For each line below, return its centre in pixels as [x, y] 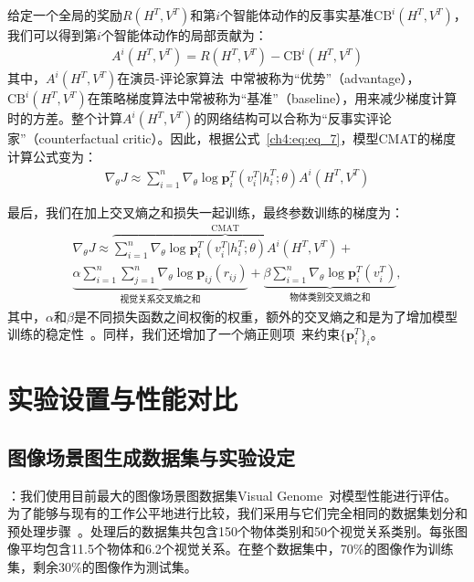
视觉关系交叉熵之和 [160, 300]
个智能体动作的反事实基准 [297, 15]
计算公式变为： [52, 156]
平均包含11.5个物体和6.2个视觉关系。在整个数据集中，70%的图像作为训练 [237, 549]
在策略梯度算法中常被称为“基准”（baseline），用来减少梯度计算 [272, 98]
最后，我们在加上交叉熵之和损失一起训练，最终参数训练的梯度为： [205, 212]
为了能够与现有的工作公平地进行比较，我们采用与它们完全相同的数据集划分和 [237, 513]
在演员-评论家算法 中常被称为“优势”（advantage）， [269, 78]
